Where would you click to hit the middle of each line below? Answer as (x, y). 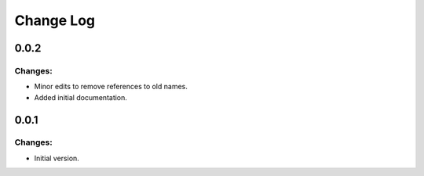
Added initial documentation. (80, 97)
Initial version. (57, 158)
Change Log (55, 20)
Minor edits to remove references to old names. (111, 87)
